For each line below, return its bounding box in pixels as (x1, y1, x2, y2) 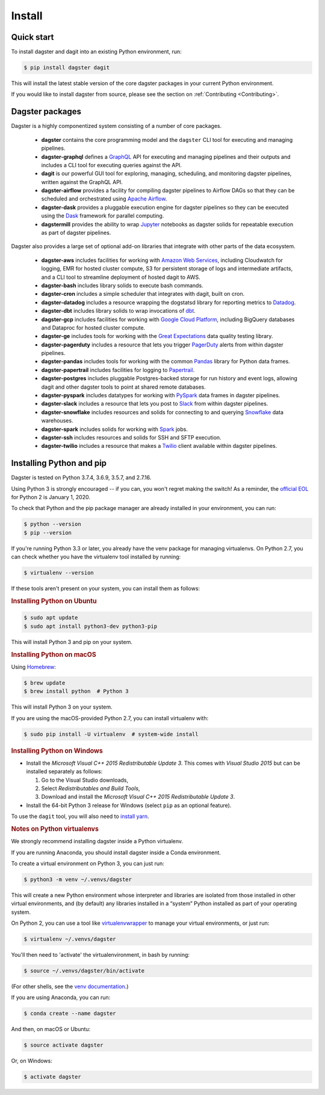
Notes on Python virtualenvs (11, 825, 99, 833)
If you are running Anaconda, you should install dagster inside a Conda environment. (11, 849, 221, 856)
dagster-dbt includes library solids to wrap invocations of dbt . (41, 307, 196, 314)
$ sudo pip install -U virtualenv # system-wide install (23, 730, 199, 738)
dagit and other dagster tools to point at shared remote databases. (41, 383, 206, 391)
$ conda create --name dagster (23, 1010, 117, 1017)
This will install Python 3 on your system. (11, 703, 113, 710)
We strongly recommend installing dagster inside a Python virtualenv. (11, 838, 184, 845)
